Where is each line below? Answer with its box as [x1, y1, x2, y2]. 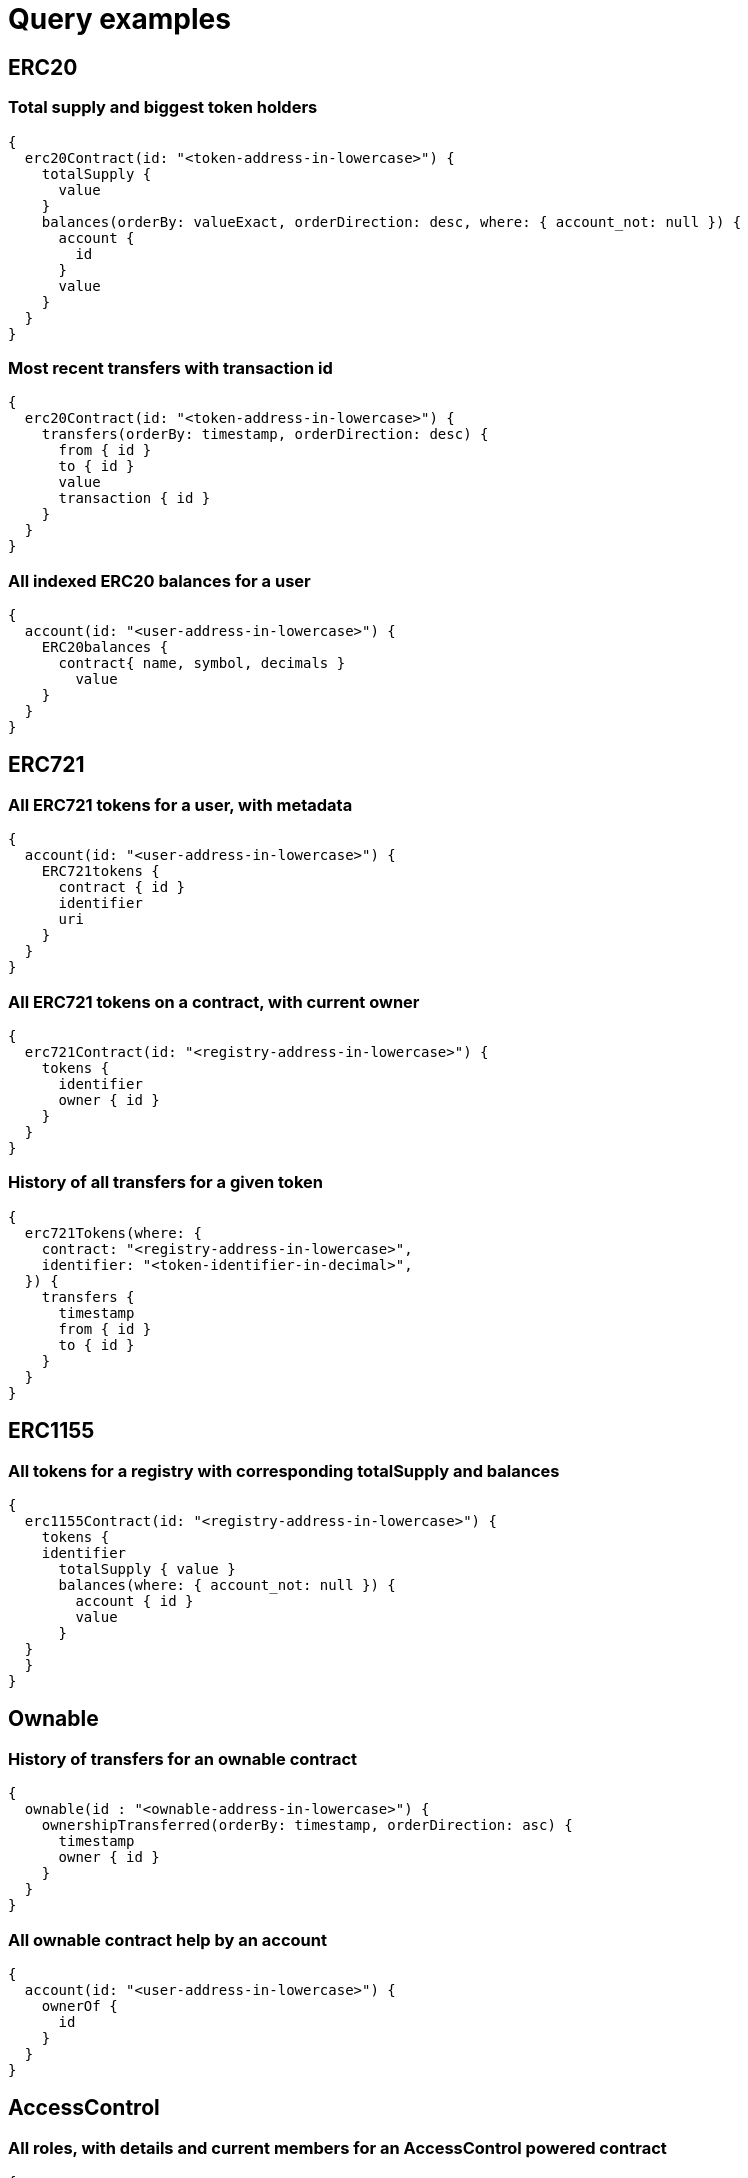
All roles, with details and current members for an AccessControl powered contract [8, 2137, 667, 2158]
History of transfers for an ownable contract [8, 1748, 358, 1769]
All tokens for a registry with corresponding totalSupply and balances [8, 1460, 560, 1481]
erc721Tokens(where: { [24, 1224, 202, 1241]
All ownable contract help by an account [8, 1929, 327, 1950]
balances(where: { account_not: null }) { [58, 1576, 396, 1593]
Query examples [8, 2, 231, 36]
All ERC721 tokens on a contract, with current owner [8, 991, 420, 1012]
